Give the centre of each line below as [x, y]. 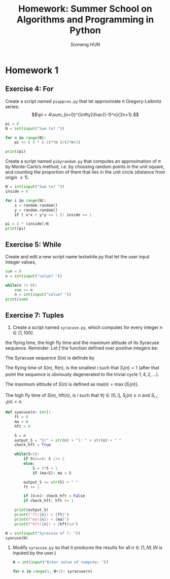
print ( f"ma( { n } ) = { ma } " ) [42, 519]
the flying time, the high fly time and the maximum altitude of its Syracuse [82, 343]
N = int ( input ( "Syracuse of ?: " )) [43, 533]
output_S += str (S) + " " [51, 482]
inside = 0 [17, 191]
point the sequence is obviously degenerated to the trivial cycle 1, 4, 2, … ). [82, 374]
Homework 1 [32, 70]
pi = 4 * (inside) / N [27, 224]
